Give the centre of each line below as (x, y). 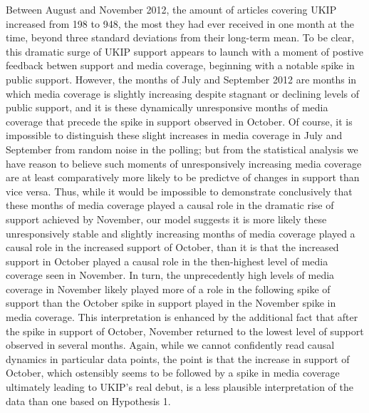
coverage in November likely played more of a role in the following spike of (168, 289)
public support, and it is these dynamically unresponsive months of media (167, 107)
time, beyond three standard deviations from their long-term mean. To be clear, (180, 37)
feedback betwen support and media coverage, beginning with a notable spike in (180, 65)
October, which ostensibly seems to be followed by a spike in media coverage (173, 373)
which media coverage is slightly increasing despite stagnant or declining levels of (182, 93)
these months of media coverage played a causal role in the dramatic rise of (170, 205)
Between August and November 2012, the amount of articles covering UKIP (171, 9)
